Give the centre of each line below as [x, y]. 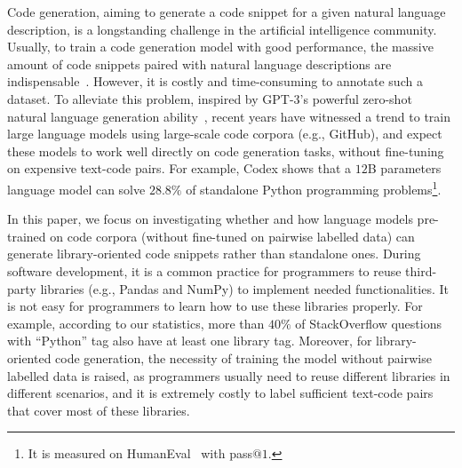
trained [27, 236]
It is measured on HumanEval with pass [140, 453]
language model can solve [76, 189]
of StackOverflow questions [368, 323]
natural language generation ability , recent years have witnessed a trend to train [229, 116]
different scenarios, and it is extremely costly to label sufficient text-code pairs [220, 393]
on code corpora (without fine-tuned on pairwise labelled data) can [232, 236]
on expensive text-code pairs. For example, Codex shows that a [179, 168]
